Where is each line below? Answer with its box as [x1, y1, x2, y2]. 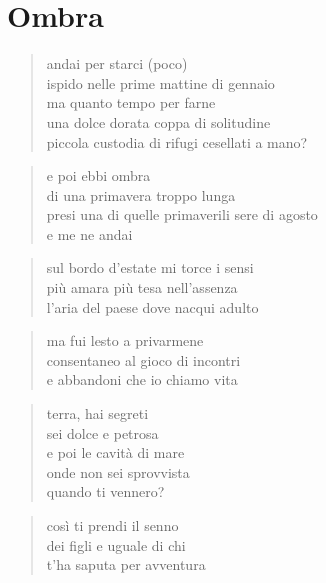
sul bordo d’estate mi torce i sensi [46, 257, 254, 278]
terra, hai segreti [46, 403, 149, 424]
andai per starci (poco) [46, 53, 188, 74]
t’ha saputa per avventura [46, 554, 206, 575]
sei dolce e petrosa [46, 422, 159, 443]
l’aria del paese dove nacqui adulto [46, 296, 259, 317]
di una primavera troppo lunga [46, 184, 236, 205]
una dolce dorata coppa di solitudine [46, 111, 271, 132]
